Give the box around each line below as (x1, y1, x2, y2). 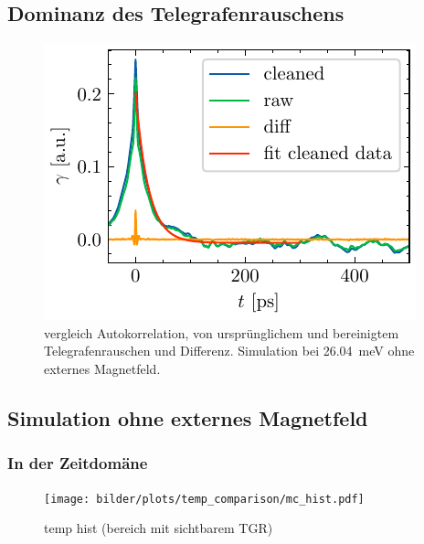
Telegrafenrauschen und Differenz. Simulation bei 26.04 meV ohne (44, 341, 415, 360)
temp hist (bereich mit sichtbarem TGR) (44, 518, 273, 538)
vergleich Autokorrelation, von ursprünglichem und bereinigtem (44, 323, 399, 342)
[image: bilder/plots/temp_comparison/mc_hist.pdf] (44, 492, 365, 506)
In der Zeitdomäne (7, 452, 148, 475)
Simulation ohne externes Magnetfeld (7, 403, 368, 432)
